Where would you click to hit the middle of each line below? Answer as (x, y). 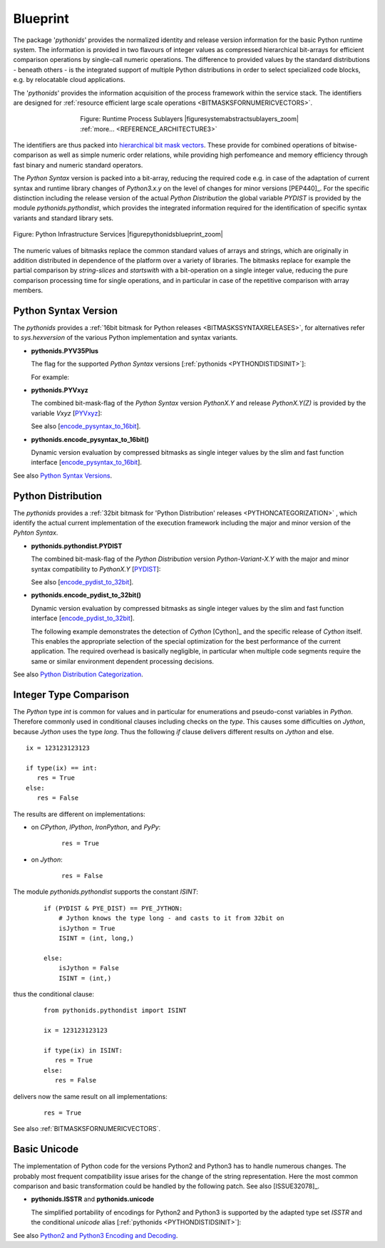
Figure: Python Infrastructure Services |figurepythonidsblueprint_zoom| (118, 234)
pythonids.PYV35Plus (65, 351)
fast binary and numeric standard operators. (78, 165)
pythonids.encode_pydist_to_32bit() (86, 595)
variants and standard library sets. (63, 218)
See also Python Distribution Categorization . (78, 674)
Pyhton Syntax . (36, 533)
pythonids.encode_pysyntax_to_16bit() (90, 439)
